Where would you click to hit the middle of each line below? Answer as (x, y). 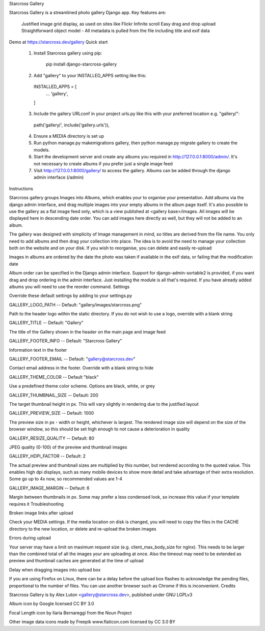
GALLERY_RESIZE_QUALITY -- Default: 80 (52, 438)
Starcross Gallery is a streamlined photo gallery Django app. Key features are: (88, 13)
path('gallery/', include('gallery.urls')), (72, 125)
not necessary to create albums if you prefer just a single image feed (103, 164)
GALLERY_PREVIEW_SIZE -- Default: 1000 (52, 413)
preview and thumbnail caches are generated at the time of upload (77, 561)
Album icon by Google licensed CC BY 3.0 (52, 604)
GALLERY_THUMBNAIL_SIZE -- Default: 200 (54, 395)
